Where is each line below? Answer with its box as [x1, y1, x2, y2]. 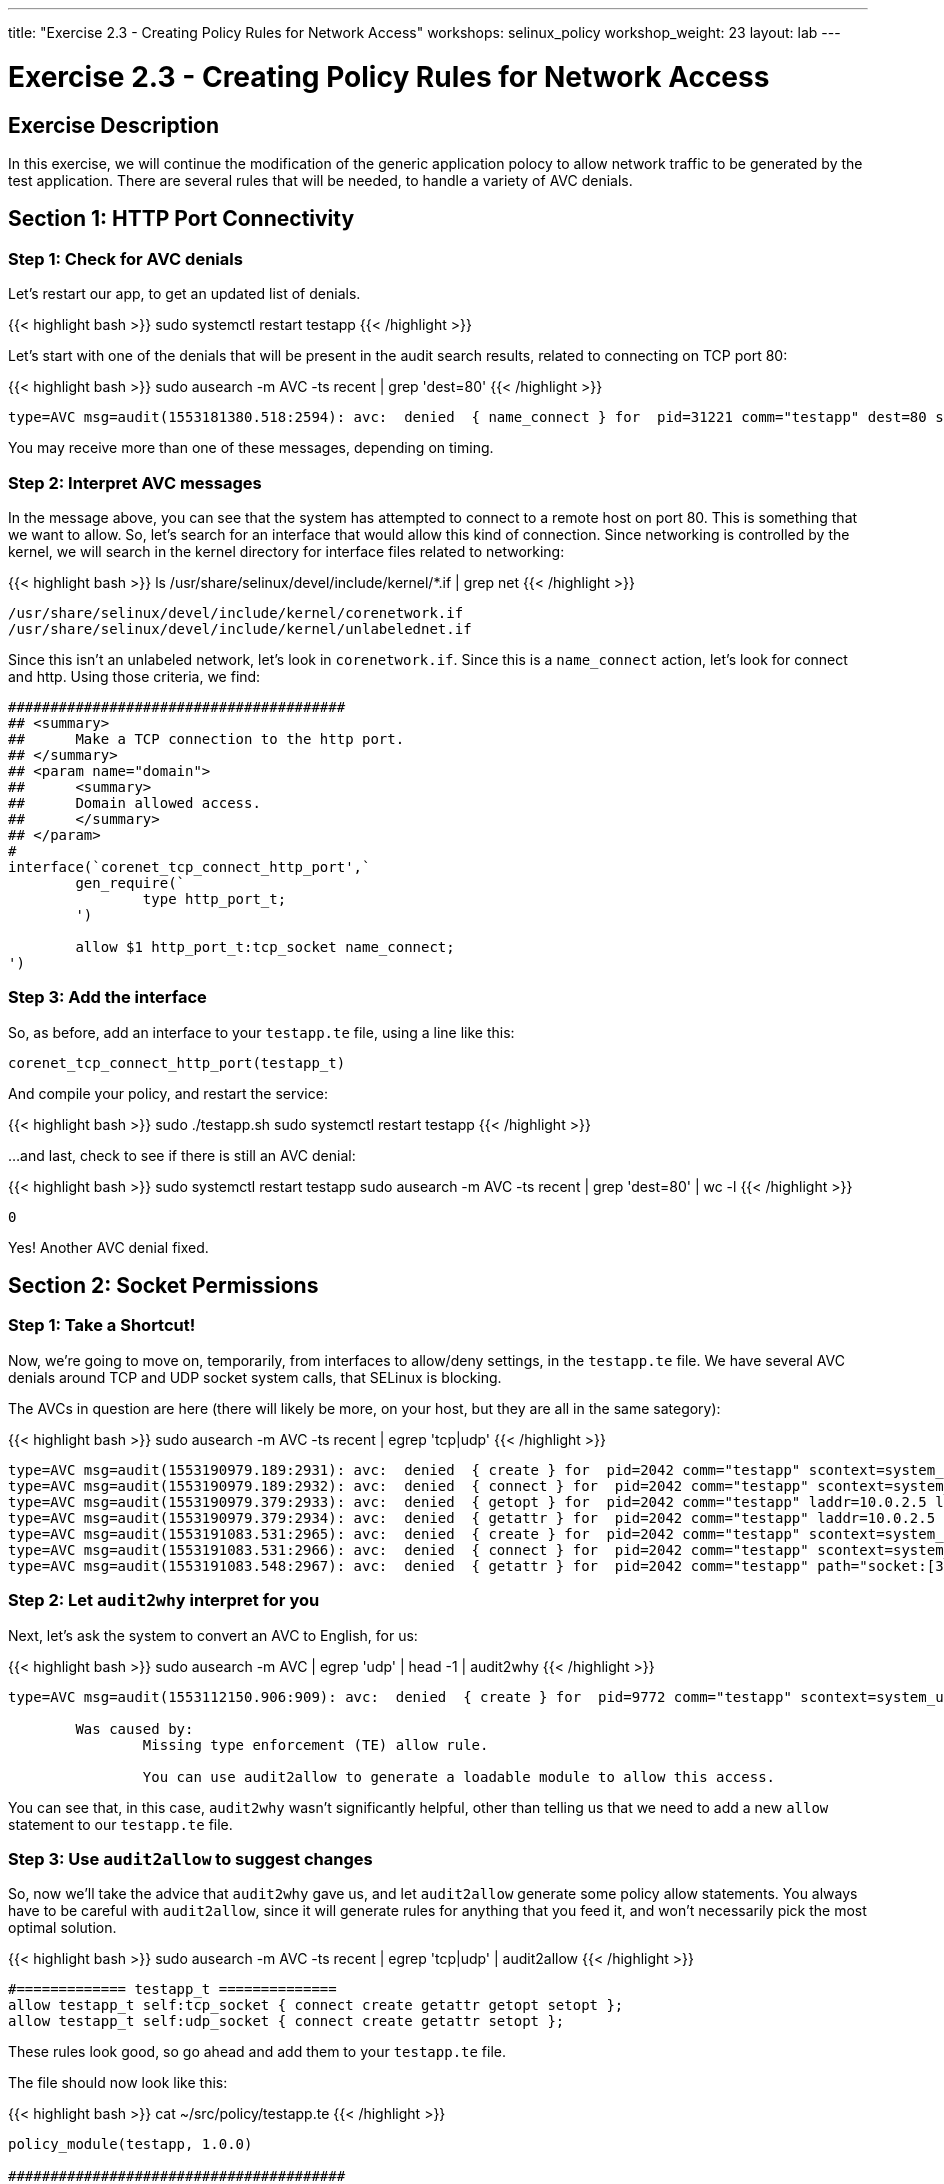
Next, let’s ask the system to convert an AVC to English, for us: [8, 1626, 418, 1644]
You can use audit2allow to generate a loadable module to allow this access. [142, 1768, 776, 1785]
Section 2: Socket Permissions [8, 1273, 319, 1299]
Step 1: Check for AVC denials [8, 248, 243, 269]
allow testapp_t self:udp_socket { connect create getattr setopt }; [8, 2013, 565, 2030]
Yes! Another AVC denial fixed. [8, 1238, 209, 1256]
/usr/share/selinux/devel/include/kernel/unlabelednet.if [8, 620, 472, 637]
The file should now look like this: [8, 2074, 228, 2092]
